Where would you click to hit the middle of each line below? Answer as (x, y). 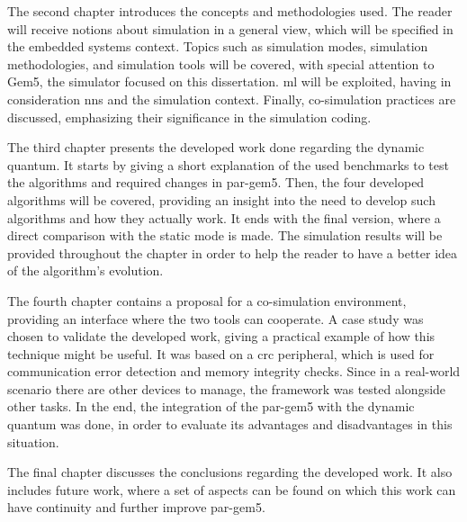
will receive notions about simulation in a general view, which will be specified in (230, 28)
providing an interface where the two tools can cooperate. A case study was (216, 318)
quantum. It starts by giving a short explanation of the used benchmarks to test (228, 164)
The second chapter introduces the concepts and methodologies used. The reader (230, 11)
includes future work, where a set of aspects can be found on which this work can (232, 489)
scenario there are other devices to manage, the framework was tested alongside (227, 388)
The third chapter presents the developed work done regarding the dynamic (216, 147)
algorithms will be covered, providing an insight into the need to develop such (221, 199)
